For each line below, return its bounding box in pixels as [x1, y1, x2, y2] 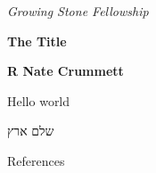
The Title [7, 31, 67, 50]
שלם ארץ [7, 121, 54, 140]
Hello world [7, 91, 70, 110]
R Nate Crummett [7, 62, 124, 80]
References [7, 151, 65, 169]
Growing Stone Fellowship [7, 2, 149, 20]
